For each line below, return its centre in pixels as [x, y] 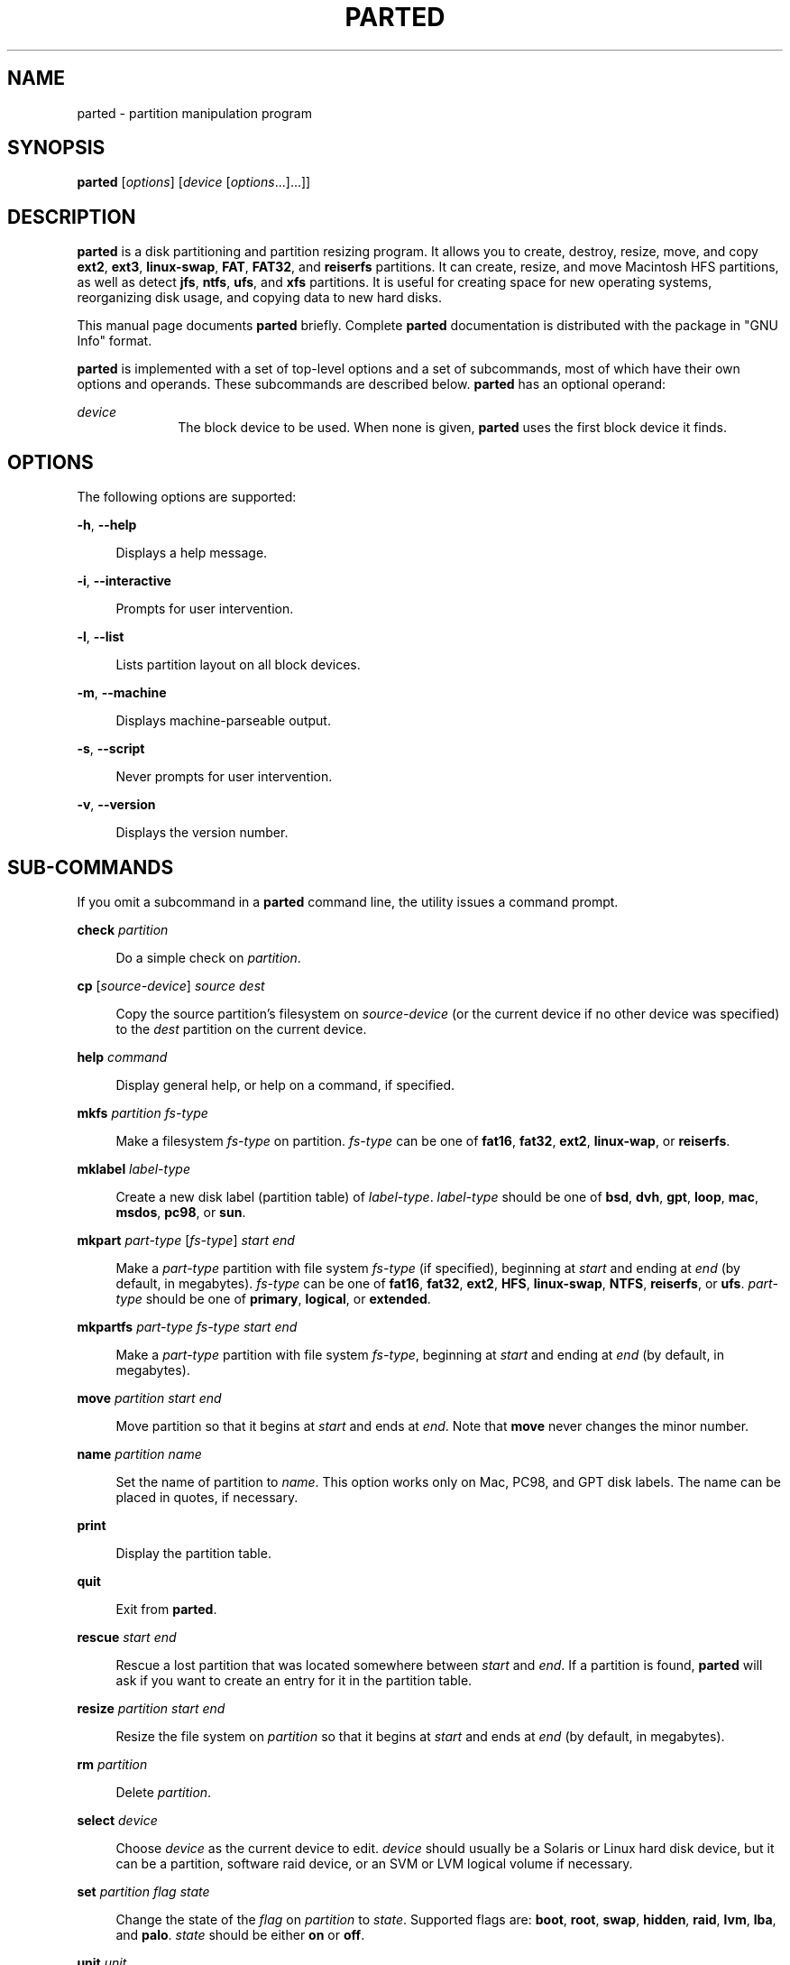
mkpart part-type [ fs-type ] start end [186, 1240]
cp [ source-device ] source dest [171, 985]
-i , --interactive [124, 581]
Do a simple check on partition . [208, 957]
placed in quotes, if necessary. [207, 1497]
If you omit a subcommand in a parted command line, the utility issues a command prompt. [348, 901]
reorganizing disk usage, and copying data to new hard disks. [260, 298]
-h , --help [107, 525]
